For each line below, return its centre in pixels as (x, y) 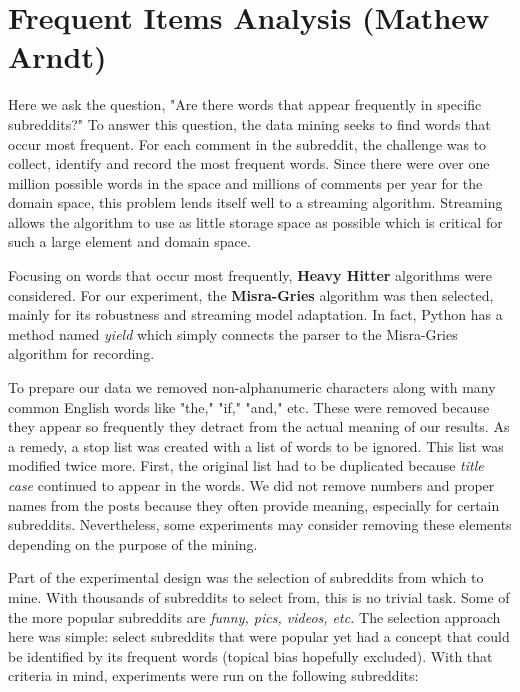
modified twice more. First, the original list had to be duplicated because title (246, 465)
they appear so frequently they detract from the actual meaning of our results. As (259, 426)
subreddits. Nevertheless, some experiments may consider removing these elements (260, 524)
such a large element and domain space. (129, 241)
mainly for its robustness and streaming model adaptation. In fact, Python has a (255, 314)
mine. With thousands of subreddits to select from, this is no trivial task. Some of (259, 596)
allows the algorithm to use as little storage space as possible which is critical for (255, 221)
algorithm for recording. (81, 353)
